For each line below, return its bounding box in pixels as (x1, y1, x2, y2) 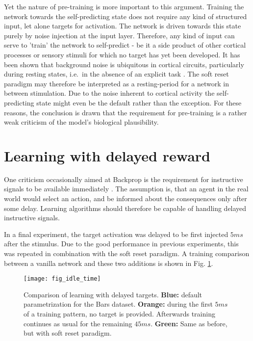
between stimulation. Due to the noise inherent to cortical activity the (4, 88, 215, 98)
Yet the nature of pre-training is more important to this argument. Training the (4, 1, 244, 11)
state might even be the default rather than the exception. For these (36, 97, 242, 107)
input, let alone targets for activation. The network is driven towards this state (4, 21, 241, 31)
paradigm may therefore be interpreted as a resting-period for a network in (4, 78, 229, 88)
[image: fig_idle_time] (24, 275, 101, 283)
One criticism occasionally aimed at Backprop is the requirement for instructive (4, 174, 243, 184)
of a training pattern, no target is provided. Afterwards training (24, 309, 215, 319)
